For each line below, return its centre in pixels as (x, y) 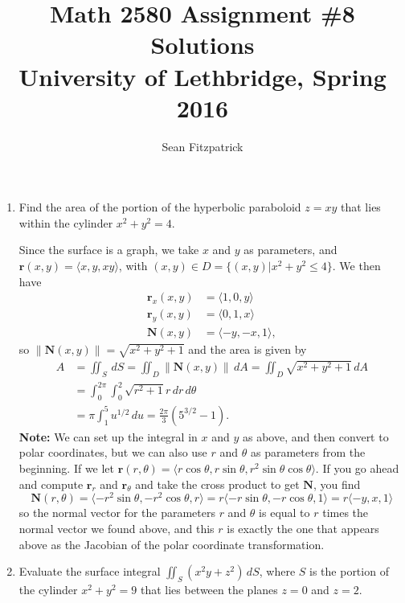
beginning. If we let (67, 468)
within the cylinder (66, 222)
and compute (51, 484)
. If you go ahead (357, 468)
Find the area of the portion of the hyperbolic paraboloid (160, 207)
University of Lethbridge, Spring (202, 76)
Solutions (202, 45)
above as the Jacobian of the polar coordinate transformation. (172, 544)
